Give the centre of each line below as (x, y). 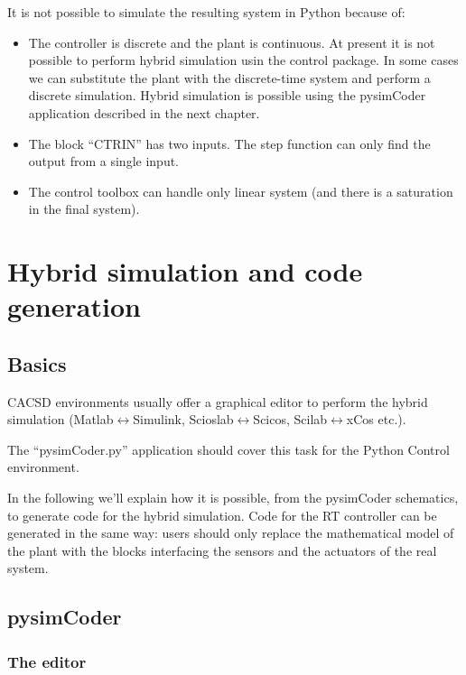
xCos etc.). (376, 419)
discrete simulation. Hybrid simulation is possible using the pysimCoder (227, 95)
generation (74, 306)
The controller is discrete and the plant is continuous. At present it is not (232, 42)
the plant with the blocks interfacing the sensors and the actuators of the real (222, 550)
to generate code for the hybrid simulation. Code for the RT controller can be (222, 515)
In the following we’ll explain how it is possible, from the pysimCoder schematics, (233, 498)
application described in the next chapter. (144, 112)
